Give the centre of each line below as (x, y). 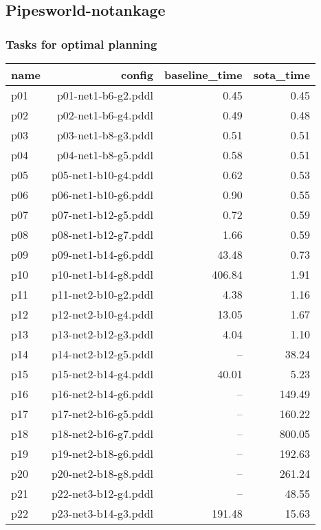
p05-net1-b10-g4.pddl (102, 175)
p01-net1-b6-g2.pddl (105, 95)
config (137, 74)
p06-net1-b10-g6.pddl (102, 195)
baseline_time (203, 74)
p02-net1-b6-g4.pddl (105, 115)
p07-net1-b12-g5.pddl (102, 215)
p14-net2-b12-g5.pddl (102, 354)
